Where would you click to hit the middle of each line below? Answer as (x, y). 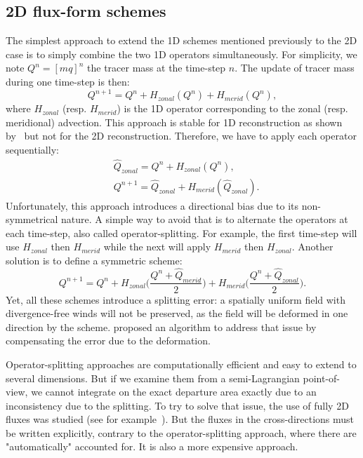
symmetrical (32, 219)
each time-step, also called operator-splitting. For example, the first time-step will (181, 233)
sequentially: (32, 149)
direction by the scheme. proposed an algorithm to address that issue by (161, 326)
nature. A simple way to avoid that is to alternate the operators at (205, 219)
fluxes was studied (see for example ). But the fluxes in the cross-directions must (180, 419)
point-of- (321, 378)
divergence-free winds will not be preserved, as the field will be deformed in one (177, 313)
